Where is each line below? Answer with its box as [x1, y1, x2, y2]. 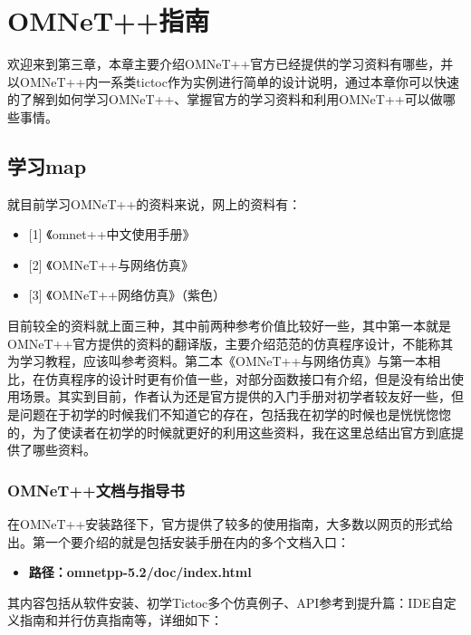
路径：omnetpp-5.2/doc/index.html [28, 563, 252, 582]
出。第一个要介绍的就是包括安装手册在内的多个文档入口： [7, 532, 350, 551]
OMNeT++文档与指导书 [7, 478, 185, 501]
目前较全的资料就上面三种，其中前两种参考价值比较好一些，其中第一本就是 [7, 316, 451, 335]
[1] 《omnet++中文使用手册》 [28, 225, 196, 244]
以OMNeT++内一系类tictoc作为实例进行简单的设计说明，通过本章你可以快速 [7, 72, 459, 91]
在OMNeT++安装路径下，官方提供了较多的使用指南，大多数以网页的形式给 [7, 515, 454, 534]
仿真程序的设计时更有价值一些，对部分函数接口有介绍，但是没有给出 [44, 369, 451, 388]
